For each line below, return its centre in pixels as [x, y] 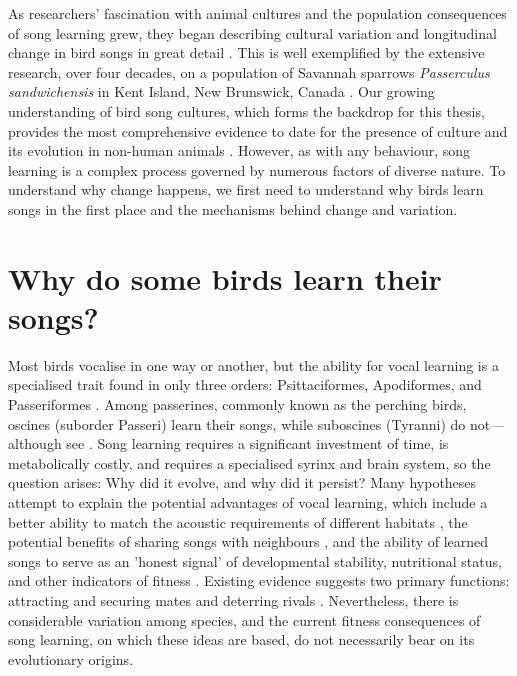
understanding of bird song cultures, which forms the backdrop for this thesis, [246, 110]
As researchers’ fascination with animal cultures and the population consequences [257, 13]
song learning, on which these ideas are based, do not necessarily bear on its [241, 639]
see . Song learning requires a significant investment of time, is [257, 443]
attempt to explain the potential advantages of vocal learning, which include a [248, 502]
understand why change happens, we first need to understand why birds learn [246, 189]
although [35, 443]
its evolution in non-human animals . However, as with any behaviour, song [239, 150]
